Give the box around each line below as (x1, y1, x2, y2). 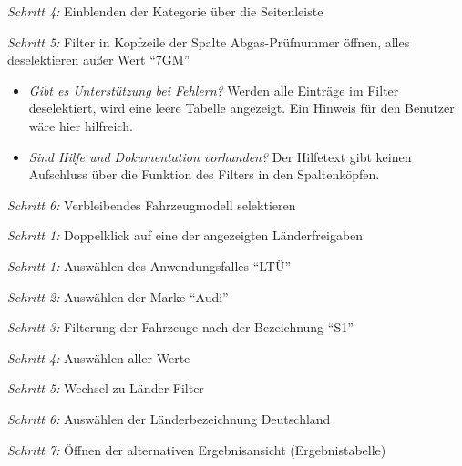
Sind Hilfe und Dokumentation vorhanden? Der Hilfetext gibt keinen (28, 147, 412, 166)
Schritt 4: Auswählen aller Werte (7, 348, 190, 367)
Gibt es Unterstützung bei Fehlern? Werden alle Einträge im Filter (28, 80, 399, 99)
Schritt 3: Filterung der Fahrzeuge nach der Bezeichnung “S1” (7, 318, 354, 337)
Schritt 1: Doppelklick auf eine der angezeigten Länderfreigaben (7, 226, 364, 245)
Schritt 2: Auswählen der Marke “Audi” (7, 287, 229, 306)
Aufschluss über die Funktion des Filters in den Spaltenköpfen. (28, 165, 380, 184)
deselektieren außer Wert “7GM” (7, 50, 190, 69)
